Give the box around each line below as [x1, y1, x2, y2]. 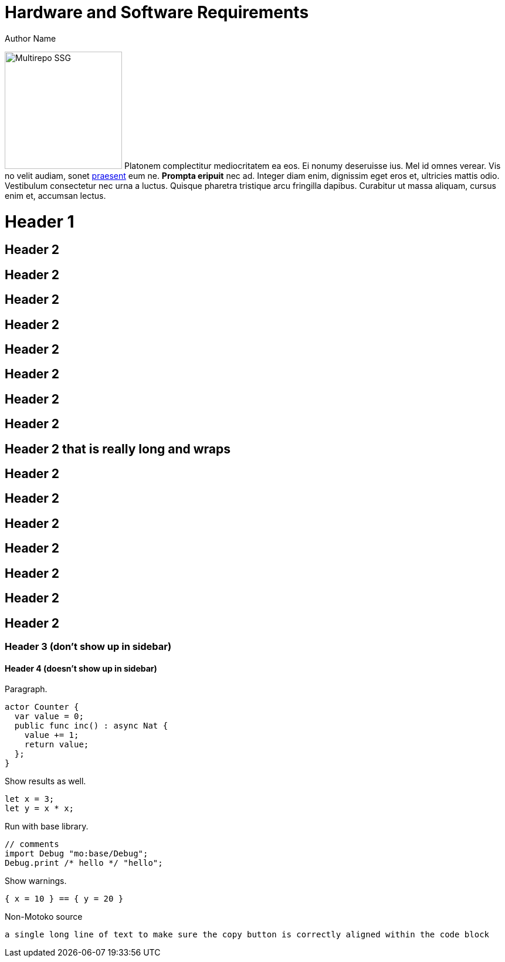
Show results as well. [5, 776, 86, 787]
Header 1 [5, 211, 74, 232]
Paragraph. [5, 684, 48, 695]
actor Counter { [5, 702, 79, 712]
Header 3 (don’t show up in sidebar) [5, 641, 172, 652]
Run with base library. [5, 821, 89, 832]
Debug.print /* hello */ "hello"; [5, 858, 163, 868]
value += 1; [24, 730, 79, 740]
